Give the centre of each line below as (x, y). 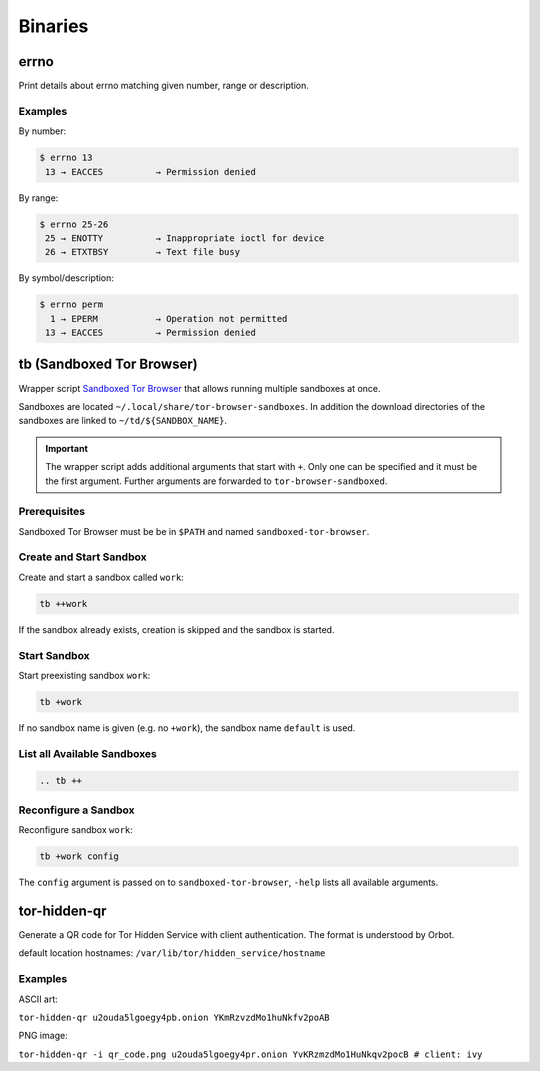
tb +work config (79, 856)
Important (67, 448)
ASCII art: (38, 999)
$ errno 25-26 (74, 224)
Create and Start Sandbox (82, 557)
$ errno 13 (66, 158)
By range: (38, 197)
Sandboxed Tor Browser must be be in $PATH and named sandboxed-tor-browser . (194, 531)
